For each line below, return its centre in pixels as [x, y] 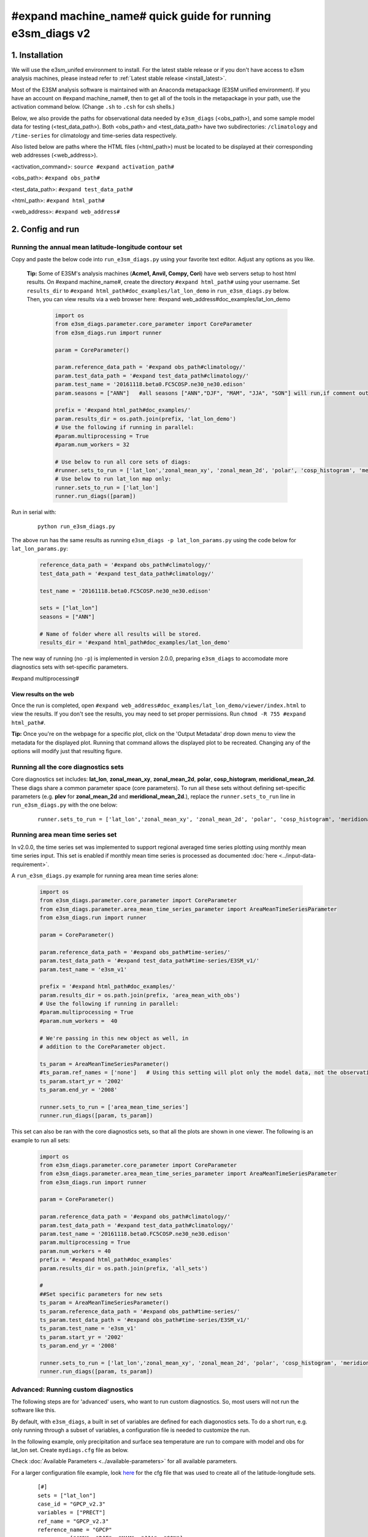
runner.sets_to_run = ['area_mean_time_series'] [114, 1107]
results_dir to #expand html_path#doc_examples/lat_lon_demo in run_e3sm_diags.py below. [158, 290]
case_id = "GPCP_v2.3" [72, 1504]
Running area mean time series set [64, 835]
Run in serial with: [34, 512]
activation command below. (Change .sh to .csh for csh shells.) [93, 107]
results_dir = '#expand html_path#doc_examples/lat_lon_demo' [135, 642]
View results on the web [43, 694]
